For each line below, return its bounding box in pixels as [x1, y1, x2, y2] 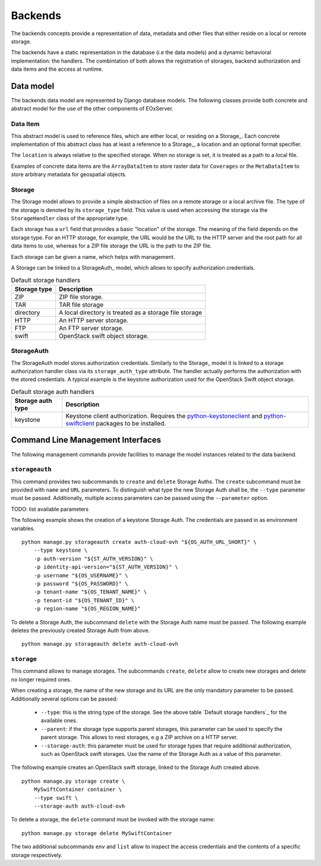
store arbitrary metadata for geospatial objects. [11, 171, 127, 178]
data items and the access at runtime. [11, 65, 103, 73]
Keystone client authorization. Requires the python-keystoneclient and [65, 412, 263, 420]
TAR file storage [58, 301, 104, 309]
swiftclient [65, 420, 95, 428]
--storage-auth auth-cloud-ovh [33, 802, 125, 809]
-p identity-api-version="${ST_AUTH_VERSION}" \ [33, 564, 178, 571]
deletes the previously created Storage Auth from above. [11, 627, 150, 634]
